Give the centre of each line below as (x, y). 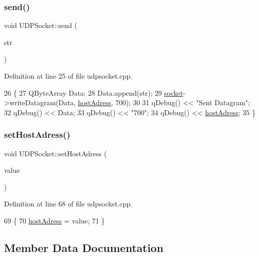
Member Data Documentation (84, 247)
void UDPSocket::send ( (41, 25)
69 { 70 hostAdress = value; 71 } (55, 220)
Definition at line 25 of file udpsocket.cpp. (68, 76)
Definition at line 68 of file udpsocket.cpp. (68, 204)
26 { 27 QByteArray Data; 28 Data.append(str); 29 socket (94, 92)
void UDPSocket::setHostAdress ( (55, 153)
